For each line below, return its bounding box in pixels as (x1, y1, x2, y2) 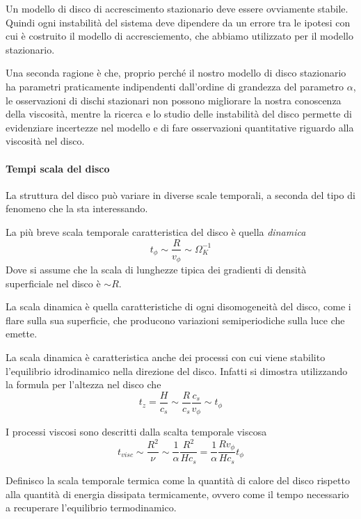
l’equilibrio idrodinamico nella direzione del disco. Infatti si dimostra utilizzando (6, 363, 348, 378)
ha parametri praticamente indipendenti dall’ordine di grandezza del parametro (6, 79, 344, 93)
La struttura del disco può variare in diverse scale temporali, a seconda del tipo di (6, 187, 355, 202)
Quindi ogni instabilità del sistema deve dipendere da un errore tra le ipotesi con (6, 15, 351, 29)
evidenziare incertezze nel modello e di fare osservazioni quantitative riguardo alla (6, 120, 354, 134)
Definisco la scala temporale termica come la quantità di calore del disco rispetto (6, 472, 350, 487)
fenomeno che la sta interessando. (6, 201, 148, 216)
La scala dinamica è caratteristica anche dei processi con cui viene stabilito (6, 350, 326, 364)
